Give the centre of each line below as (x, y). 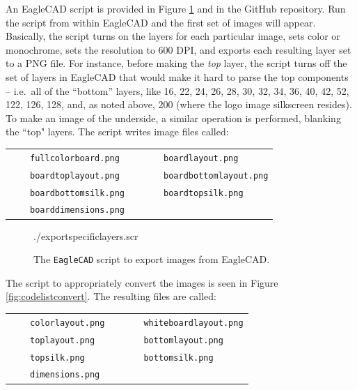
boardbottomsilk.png (78, 193)
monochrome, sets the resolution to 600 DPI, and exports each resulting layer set (178, 49)
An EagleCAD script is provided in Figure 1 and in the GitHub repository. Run (176, 8)
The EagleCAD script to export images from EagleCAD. (152, 259)
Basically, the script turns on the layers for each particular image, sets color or (173, 36)
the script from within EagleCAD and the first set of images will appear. (161, 22)
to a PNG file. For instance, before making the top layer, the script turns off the (176, 63)
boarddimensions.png (78, 210)
